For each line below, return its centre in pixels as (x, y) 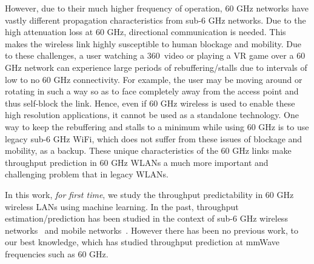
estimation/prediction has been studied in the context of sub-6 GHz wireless (146, 218)
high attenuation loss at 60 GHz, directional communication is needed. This (145, 32)
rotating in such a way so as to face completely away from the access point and (152, 91)
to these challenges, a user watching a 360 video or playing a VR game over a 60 (155, 55)
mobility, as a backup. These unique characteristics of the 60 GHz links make (148, 150)
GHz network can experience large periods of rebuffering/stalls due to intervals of (156, 67)
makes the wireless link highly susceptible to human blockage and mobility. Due (153, 43)
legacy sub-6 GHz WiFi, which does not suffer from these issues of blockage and (154, 138)
